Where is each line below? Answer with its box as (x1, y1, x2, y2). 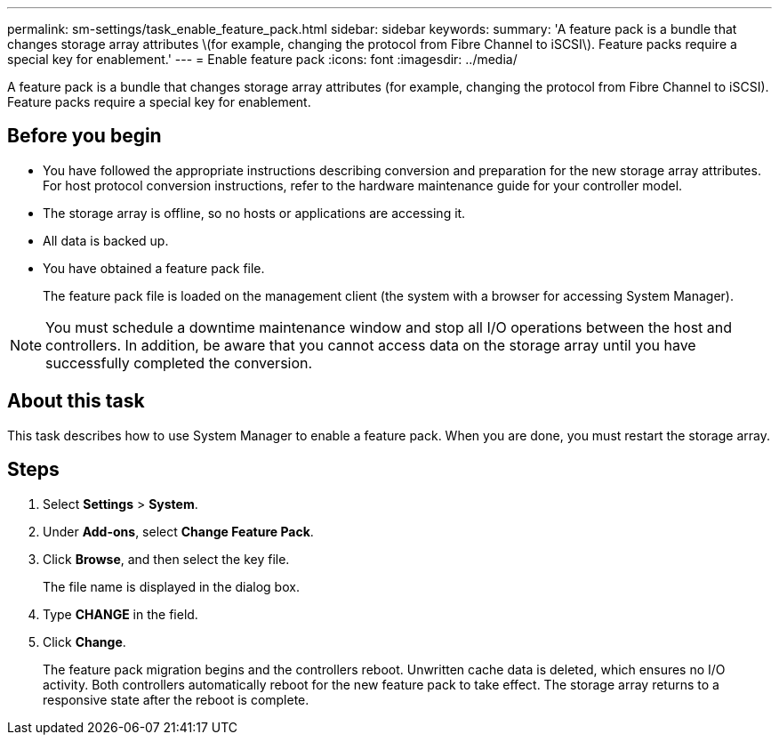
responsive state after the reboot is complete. (43, 691, 309, 707)
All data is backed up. (43, 232, 169, 248)
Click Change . (43, 633, 126, 649)
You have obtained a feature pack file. (43, 260, 265, 276)
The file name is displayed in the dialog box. (43, 578, 300, 594)
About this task (7, 390, 145, 413)
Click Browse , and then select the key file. (43, 551, 290, 567)
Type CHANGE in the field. (43, 606, 198, 622)
